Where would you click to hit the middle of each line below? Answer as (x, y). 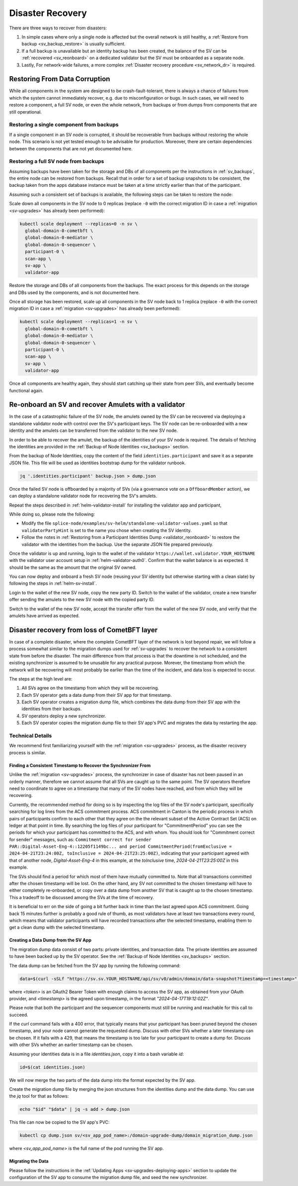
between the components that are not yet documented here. (71, 148)
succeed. (19, 1015)
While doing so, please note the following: (52, 514)
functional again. (26, 391)
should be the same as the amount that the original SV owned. (73, 567)
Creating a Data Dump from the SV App (50, 940)
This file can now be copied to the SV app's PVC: (59, 1122)
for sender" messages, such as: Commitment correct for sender (80, 839)
